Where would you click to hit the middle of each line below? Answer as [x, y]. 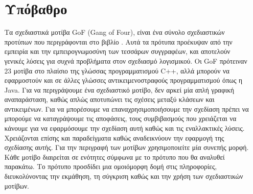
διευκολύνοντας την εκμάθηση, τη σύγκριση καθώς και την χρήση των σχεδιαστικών [124, 176]
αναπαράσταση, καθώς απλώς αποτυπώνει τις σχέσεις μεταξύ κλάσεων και [110, 99]
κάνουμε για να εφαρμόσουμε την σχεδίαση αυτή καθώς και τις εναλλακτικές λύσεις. [125, 128]
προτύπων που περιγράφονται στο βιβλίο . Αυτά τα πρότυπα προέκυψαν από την [118, 41]
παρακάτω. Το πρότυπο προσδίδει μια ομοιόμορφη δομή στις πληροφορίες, [111, 166]
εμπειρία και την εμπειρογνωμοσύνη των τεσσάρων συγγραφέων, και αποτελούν [117, 51]
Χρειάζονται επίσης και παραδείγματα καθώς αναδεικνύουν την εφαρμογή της [114, 137]
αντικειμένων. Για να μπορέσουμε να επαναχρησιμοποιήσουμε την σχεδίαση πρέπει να [127, 109]
